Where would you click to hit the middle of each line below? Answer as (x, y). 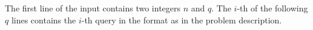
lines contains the (44, 19)
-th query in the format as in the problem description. (182, 19)
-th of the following (272, 8)
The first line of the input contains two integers (93, 8)
